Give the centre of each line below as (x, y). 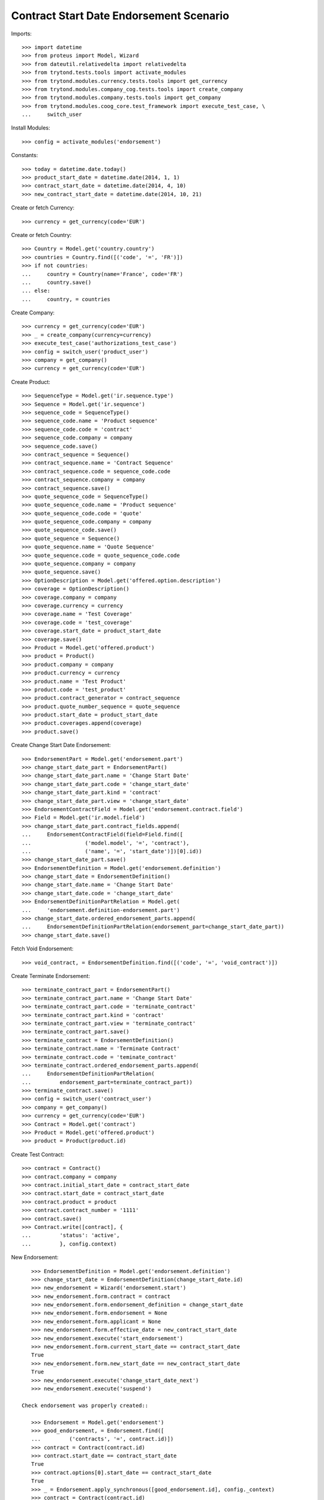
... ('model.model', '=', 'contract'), (106, 843)
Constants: (25, 155)
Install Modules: (31, 128)
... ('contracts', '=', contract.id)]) (102, 1439)
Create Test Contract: (38, 1154)
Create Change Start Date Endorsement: (61, 745)
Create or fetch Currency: (43, 208)
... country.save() (57, 282)
